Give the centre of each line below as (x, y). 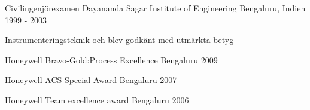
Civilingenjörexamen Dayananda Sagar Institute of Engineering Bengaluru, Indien (155, 8)
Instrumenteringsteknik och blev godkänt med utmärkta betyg (119, 40)
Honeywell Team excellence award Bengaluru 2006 (97, 100)
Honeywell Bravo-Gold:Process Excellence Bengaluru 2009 (111, 59)
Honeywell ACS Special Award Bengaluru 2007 (91, 80)
